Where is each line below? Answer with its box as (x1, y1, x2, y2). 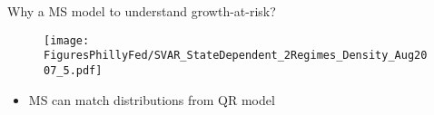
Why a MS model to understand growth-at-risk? (7, 2, 276, 20)
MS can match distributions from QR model (28, 90, 275, 109)
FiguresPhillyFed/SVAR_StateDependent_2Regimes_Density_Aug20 (44, 49, 428, 62)
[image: (44, 34, 90, 47)
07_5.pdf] (44, 63, 103, 77)
